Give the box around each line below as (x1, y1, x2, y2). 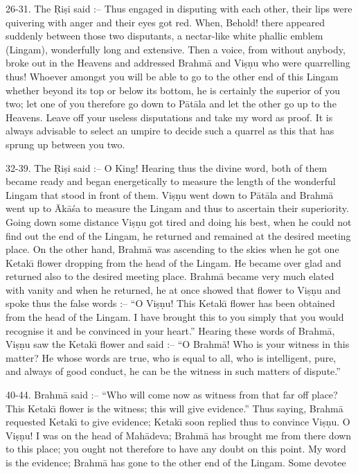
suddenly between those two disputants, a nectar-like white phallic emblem (6, 28, 323, 43)
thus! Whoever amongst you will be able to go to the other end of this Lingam (6, 69, 339, 83)
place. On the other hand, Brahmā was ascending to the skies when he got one (6, 242, 339, 256)
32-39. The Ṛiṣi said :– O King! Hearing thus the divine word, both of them (6, 160, 328, 175)
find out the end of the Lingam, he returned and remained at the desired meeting (6, 228, 351, 243)
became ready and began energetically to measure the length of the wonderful (6, 174, 336, 188)
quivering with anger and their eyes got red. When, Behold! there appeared (6, 15, 325, 29)
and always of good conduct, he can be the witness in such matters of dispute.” (6, 364, 341, 378)
